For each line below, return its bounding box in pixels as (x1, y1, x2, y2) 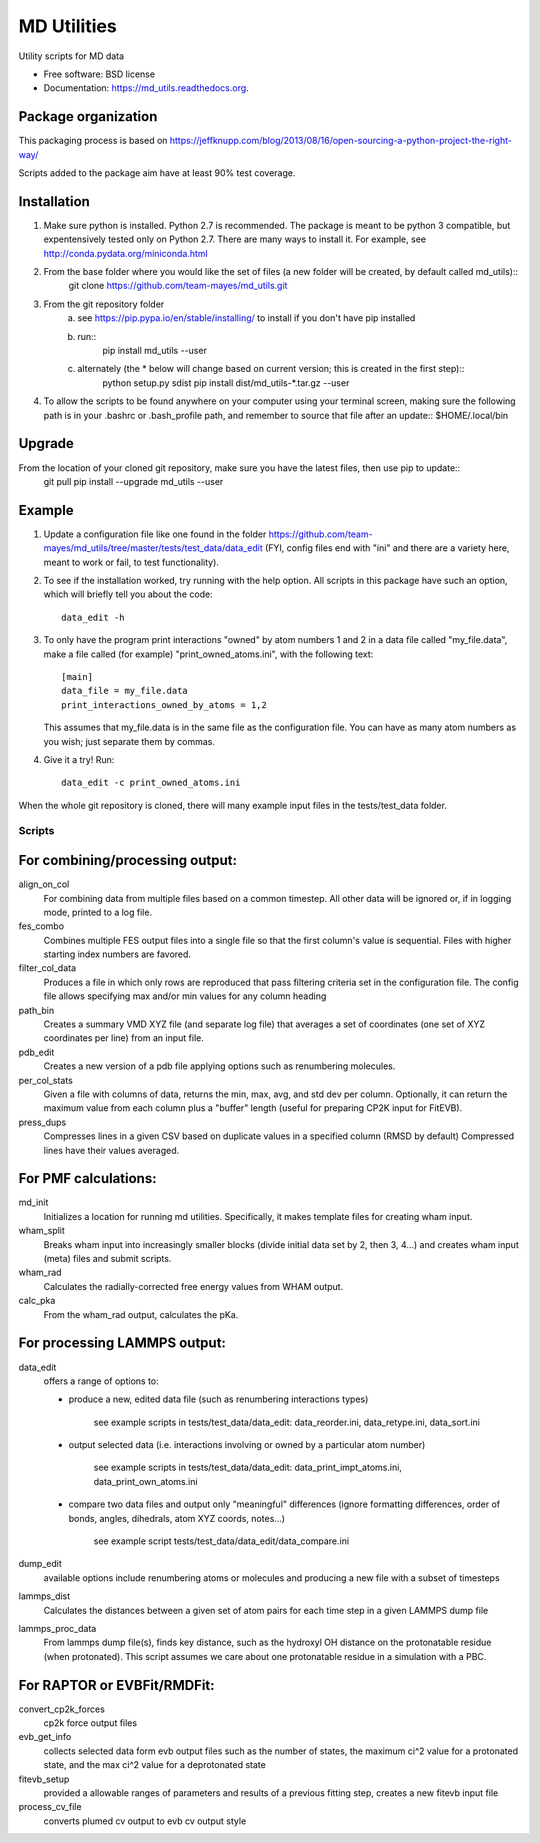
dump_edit (18, 1558, 62, 1570)
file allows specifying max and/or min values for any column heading (43, 990, 327, 1002)
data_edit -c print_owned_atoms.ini (61, 777, 241, 789)
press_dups (18, 1116, 67, 1128)
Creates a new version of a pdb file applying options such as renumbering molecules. (43, 1060, 396, 1072)
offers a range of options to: (43, 1375, 159, 1387)
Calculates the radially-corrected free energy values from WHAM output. (43, 1280, 344, 1292)
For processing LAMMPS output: (18, 1335, 227, 1352)
